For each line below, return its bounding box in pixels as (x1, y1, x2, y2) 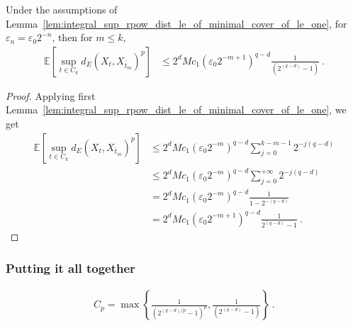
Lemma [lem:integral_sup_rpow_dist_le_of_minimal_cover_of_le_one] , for (6, 16, 347, 30)
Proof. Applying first (6, 88, 96, 103)
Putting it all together (6, 259, 135, 276)
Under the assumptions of (6, 2, 118, 16)
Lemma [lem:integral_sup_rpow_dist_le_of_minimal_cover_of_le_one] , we (6, 102, 347, 117)
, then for (52, 30, 93, 45)
